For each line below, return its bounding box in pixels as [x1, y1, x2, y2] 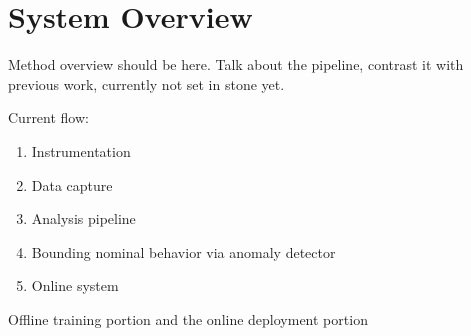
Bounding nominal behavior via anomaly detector [31, 241, 336, 262]
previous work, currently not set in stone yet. [8, 73, 285, 94]
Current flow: [8, 107, 89, 128]
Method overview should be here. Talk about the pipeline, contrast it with [8, 54, 464, 75]
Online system [31, 275, 119, 296]
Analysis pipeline [31, 208, 136, 229]
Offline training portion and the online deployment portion [8, 308, 368, 329]
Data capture [31, 174, 113, 195]
